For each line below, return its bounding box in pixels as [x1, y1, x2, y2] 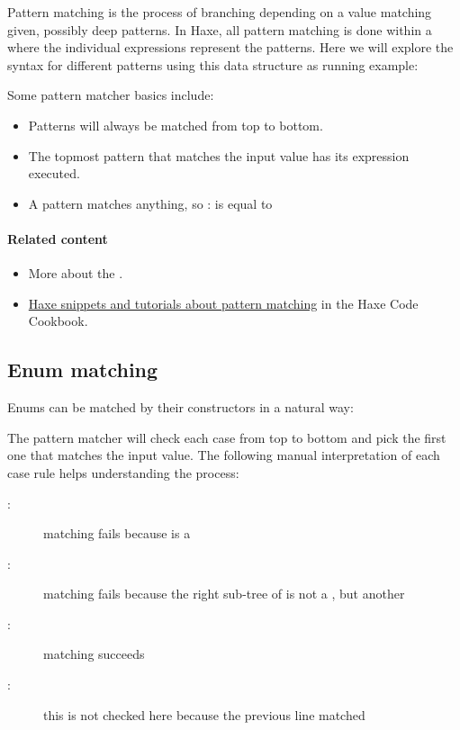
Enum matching [7, 356, 158, 383]
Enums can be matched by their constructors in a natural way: [7, 398, 354, 417]
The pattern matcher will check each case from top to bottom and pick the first [7, 428, 446, 446]
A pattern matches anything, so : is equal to [28, 194, 273, 212]
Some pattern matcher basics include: [7, 86, 214, 104]
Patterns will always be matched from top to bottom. [28, 115, 323, 134]
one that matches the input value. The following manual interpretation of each [7, 446, 440, 464]
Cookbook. [28, 311, 88, 330]
